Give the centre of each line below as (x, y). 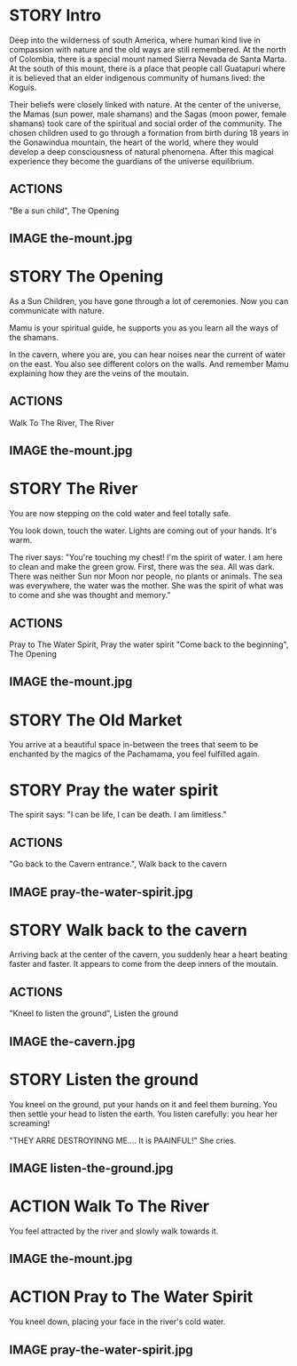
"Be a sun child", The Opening (64, 211)
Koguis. (23, 87)
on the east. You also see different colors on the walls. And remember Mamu (149, 364)
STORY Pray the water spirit (114, 790)
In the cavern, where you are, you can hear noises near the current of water (148, 355)
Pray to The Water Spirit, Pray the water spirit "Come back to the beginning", (149, 644)
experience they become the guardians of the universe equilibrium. (132, 161)
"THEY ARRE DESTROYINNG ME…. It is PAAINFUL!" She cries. (123, 1140)
